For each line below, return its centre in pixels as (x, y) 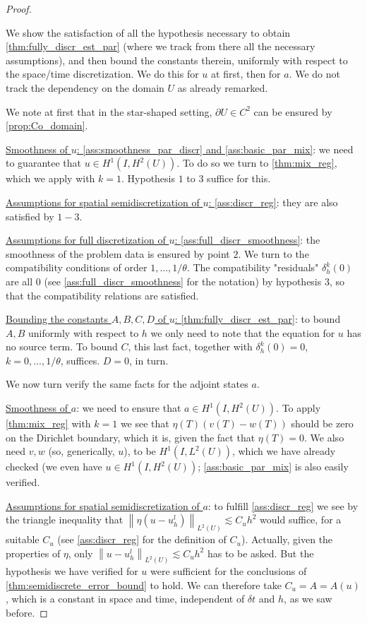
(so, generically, (82, 451)
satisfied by (30, 216)
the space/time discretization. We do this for (102, 74)
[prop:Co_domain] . (47, 125)
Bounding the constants (57, 319)
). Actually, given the (287, 539)
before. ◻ (27, 613)
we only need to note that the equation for (243, 332)
